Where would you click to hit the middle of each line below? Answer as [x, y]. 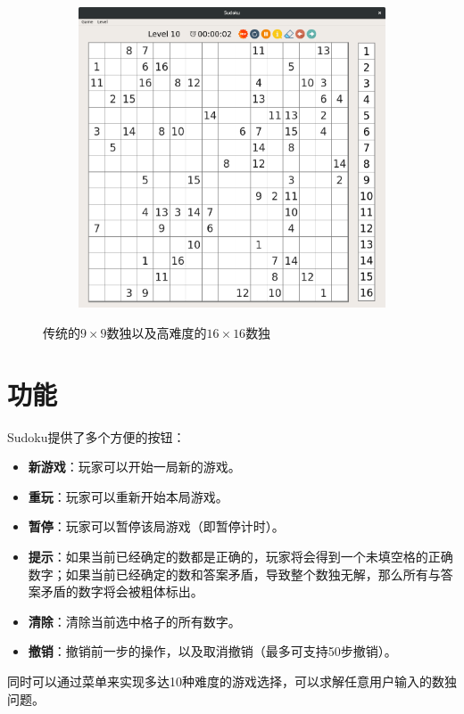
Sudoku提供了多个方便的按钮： [96, 436]
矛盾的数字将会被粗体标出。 [122, 591]
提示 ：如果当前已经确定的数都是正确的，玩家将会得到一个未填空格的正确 [240, 556]
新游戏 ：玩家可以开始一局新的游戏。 [134, 467]
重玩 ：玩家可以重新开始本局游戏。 [128, 496]
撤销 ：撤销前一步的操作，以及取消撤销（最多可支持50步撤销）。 [212, 651]
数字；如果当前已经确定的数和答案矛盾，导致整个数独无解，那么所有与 [234, 574]
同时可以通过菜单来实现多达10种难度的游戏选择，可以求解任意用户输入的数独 [232, 681]
